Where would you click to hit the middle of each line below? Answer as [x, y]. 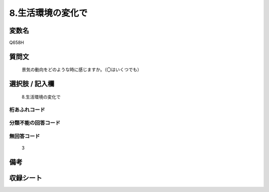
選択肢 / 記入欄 [32, 84]
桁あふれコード [27, 109]
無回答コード [25, 136]
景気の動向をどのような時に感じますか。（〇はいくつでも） [82, 70]
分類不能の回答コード [35, 123]
